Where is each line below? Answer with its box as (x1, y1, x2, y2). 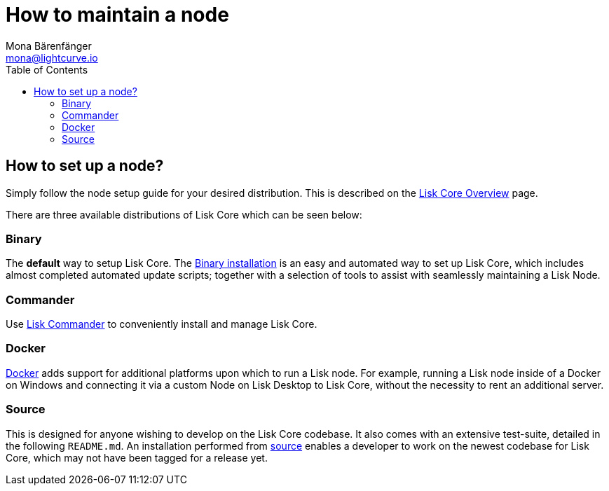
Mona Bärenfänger (6, 39, 92, 52)
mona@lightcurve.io (6, 51, 98, 64)
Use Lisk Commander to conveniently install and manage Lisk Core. (6, 318, 317, 331)
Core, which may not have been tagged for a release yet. (6, 451, 268, 464)
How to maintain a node (6, 3, 229, 27)
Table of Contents (6, 63, 88, 76)
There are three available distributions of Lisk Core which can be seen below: (6, 208, 362, 221)
